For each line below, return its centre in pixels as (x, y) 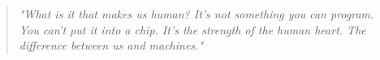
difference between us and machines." (111, 45)
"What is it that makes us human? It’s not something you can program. (196, 14)
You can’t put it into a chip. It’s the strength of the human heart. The (192, 29)
